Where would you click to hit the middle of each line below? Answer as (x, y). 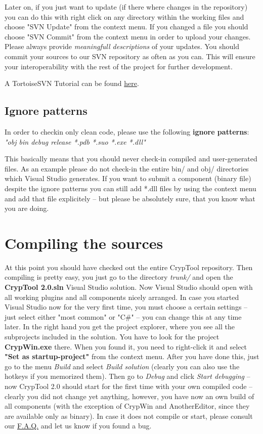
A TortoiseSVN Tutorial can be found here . (72, 83)
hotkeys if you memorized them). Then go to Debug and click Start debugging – (127, 376)
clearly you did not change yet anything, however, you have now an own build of (129, 396)
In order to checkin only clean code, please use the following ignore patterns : (127, 131)
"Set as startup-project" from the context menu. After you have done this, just (132, 356)
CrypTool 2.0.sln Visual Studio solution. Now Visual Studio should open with (129, 287)
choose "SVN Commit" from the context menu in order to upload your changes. (128, 36)
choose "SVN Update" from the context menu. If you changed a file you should (126, 27)
